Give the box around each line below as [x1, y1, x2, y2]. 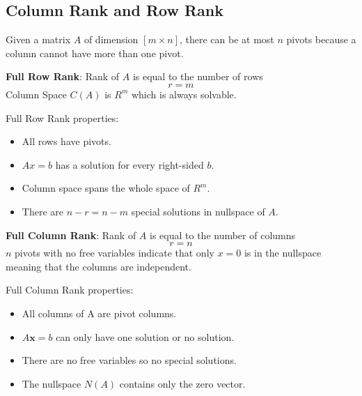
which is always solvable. [131, 86, 237, 101]
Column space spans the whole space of [22, 181, 190, 195]
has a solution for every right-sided [55, 157, 204, 172]
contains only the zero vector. [119, 376, 246, 390]
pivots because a [286, 32, 356, 47]
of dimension [84, 32, 139, 47]
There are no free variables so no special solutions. [22, 353, 237, 367]
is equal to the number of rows [132, 69, 263, 84]
